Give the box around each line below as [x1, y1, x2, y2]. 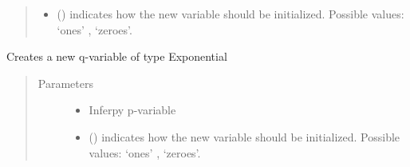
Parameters [37, 74, 93, 91]
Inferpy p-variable [89, 101, 176, 118]
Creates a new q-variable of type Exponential [6, 48, 227, 65]
